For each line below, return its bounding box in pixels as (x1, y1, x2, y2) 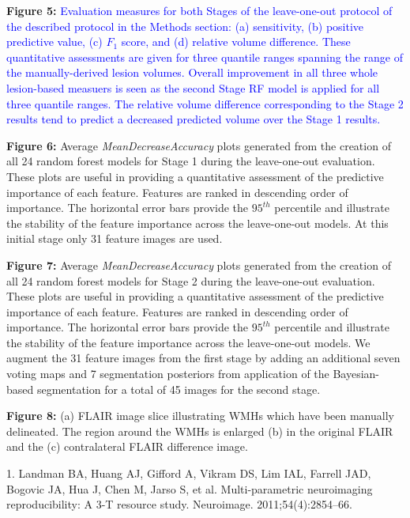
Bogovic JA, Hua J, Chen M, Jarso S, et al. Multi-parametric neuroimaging (6, 480, 373, 497)
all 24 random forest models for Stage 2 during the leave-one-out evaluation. (6, 272, 375, 289)
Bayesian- (333, 365, 380, 382)
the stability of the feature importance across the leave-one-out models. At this (6, 214, 389, 231)
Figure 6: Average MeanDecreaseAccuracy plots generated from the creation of (6, 137, 391, 153)
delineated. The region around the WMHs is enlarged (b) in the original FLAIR (6, 422, 393, 439)
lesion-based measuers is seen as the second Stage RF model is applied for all (6, 79, 380, 96)
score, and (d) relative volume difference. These (121, 33, 351, 50)
